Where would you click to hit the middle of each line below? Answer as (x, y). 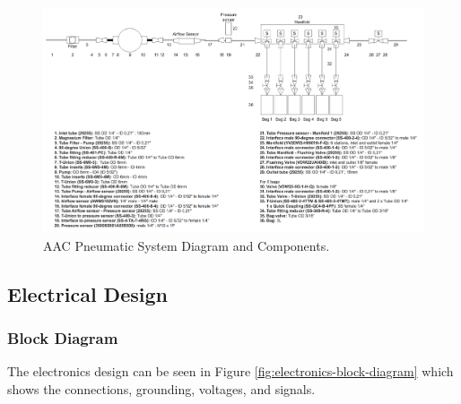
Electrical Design (87, 293)
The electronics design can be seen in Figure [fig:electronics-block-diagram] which (230, 371)
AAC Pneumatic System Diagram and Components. (187, 245)
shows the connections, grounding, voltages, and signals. (161, 388)
